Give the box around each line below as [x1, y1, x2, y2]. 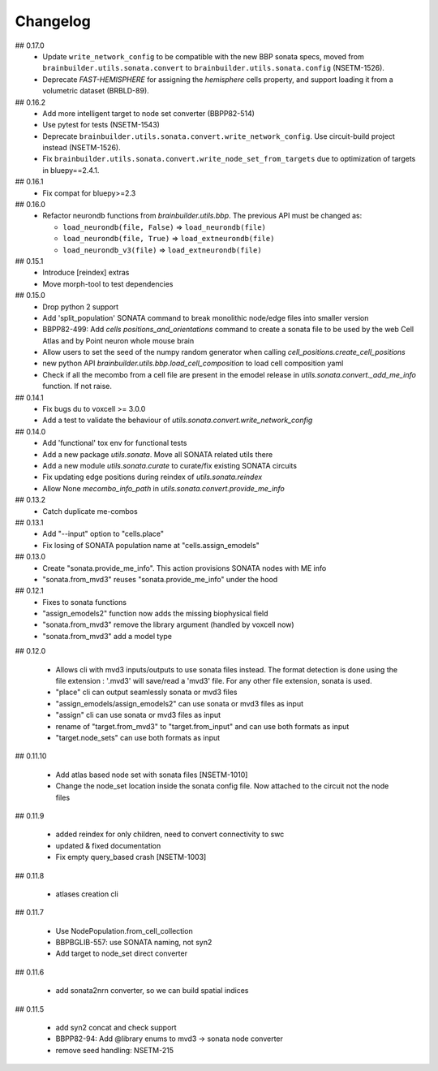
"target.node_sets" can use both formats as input [55, 732, 221, 742]
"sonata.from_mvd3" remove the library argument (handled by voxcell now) [42, 620, 295, 629]
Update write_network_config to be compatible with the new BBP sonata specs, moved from [42, 51, 364, 61]
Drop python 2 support [42, 301, 119, 312]
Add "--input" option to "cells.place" [42, 529, 164, 539]
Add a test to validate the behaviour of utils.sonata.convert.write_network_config [42, 415, 313, 425]
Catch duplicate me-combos [42, 506, 138, 516]
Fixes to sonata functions [42, 597, 127, 607]
